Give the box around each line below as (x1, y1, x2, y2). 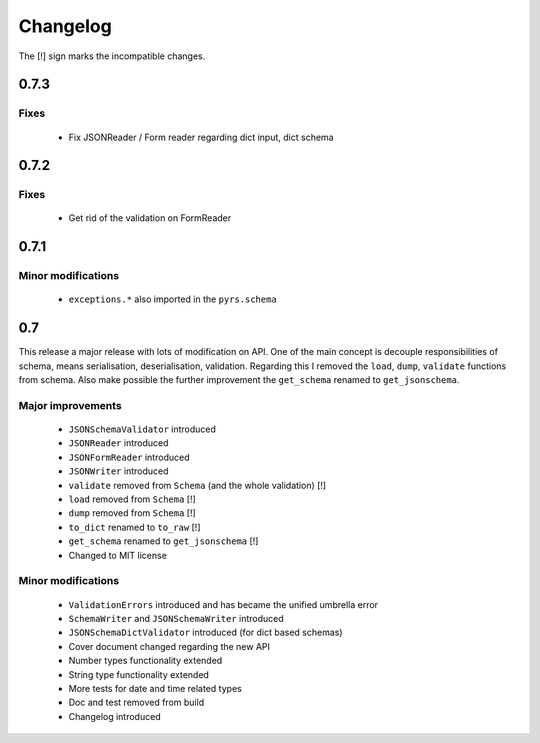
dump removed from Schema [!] (68, 507, 197, 519)
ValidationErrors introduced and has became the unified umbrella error (68, 598, 379, 610)
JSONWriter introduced (68, 465, 169, 477)
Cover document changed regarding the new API (68, 640, 270, 652)
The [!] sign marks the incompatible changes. (18, 50, 206, 62)
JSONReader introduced (68, 437, 169, 449)
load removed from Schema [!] (68, 493, 197, 505)
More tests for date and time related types (68, 682, 242, 694)
